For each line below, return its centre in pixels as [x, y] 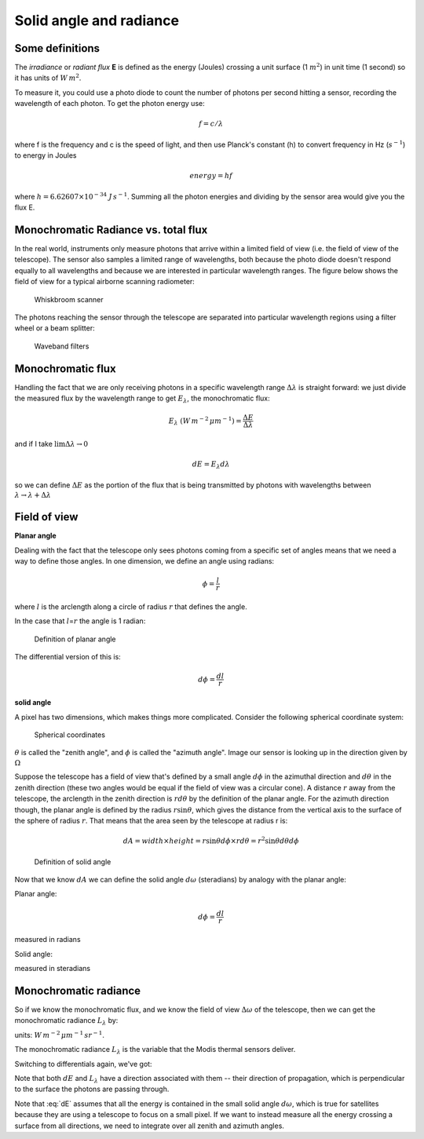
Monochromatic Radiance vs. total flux [111, 230]
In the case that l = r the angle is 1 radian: [80, 621]
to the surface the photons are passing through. [92, 1089]
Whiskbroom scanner [69, 299]
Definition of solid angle [73, 862]
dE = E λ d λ [211, 465]
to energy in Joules [46, 155]
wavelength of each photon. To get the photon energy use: [110, 104]
